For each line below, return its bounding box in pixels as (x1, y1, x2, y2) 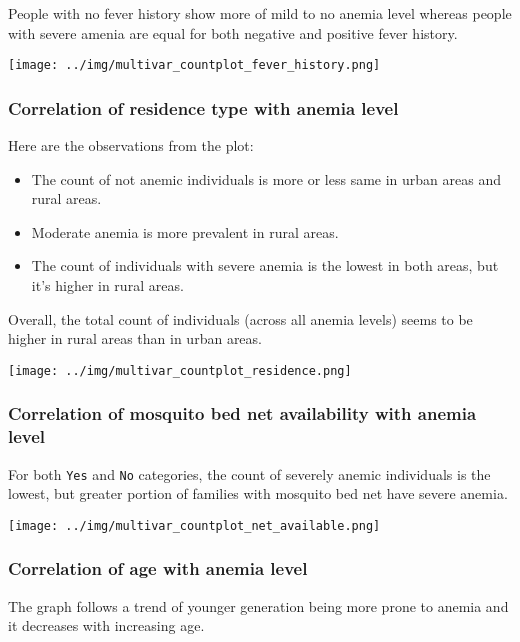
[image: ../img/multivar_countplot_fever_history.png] (8, 58, 381, 73)
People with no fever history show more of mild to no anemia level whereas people (8, 3, 512, 23)
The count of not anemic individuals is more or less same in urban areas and (31, 168, 502, 189)
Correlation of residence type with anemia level (8, 95, 399, 120)
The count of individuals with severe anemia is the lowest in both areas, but (31, 255, 499, 276)
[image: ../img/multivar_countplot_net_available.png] (8, 518, 381, 533)
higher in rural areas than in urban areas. (8, 328, 262, 349)
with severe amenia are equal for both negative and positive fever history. (8, 22, 458, 43)
